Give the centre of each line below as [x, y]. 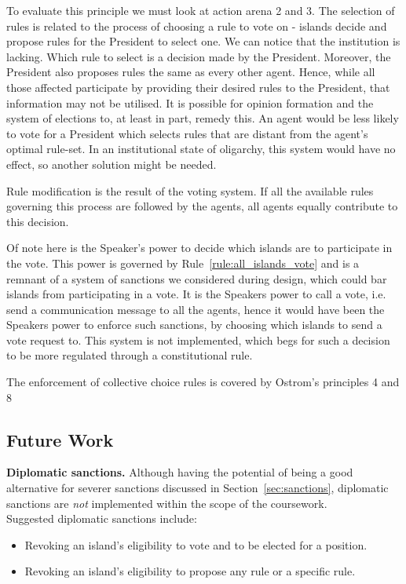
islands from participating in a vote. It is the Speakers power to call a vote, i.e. [196, 294]
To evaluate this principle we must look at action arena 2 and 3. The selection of [201, 10]
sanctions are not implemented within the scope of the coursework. [167, 503]
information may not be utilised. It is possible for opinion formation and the [190, 102]
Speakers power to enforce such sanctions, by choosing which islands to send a [194, 325]
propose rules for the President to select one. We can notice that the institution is [203, 41]
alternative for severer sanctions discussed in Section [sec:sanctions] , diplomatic [198, 488]
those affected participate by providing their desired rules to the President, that [198, 87]
